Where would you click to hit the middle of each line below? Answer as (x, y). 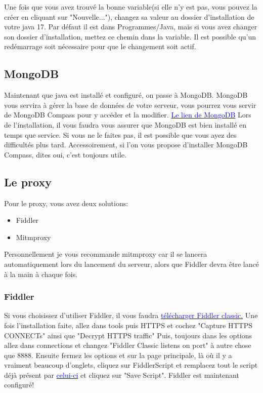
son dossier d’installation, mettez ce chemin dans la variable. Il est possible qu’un (130, 36)
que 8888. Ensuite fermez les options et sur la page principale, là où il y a (118, 355)
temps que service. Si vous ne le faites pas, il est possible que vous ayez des (120, 134)
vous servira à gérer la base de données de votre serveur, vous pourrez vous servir (130, 105)
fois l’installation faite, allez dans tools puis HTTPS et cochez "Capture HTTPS (128, 325)
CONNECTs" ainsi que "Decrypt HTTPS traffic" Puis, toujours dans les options (128, 335)
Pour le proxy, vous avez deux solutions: (66, 203)
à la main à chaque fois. (41, 274)
